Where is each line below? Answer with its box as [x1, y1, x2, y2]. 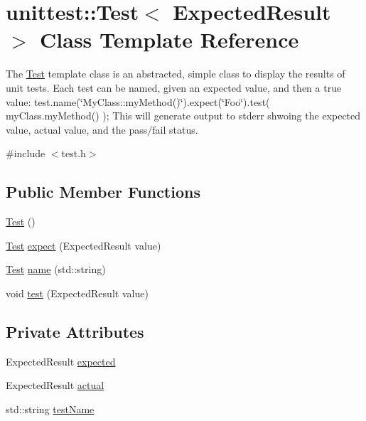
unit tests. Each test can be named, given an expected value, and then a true [6, 80, 342, 95]
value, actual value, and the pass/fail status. [6, 122, 198, 137]
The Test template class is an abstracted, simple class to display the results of [6, 66, 345, 81]
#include [6, 146, 45, 161]
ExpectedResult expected [6, 353, 116, 368]
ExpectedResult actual [6, 378, 104, 393]
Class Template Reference [40, 25, 299, 54]
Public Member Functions [6, 181, 200, 203]
